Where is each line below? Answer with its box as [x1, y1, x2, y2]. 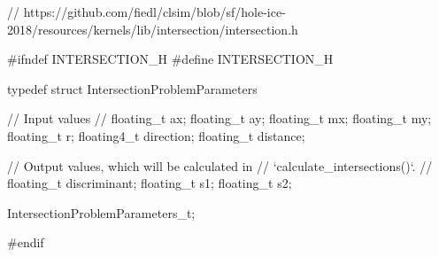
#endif [7, 233, 44, 252]
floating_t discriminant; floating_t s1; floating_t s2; [7, 174, 292, 192]
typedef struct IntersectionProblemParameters [7, 79, 258, 97]
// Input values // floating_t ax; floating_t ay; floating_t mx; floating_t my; [7, 109, 432, 128]
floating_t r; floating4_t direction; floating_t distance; [7, 126, 305, 144]
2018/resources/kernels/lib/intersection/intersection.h [7, 19, 298, 38]
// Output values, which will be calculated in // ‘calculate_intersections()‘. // [7, 156, 433, 175]
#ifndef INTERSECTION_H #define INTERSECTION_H [7, 50, 334, 68]
